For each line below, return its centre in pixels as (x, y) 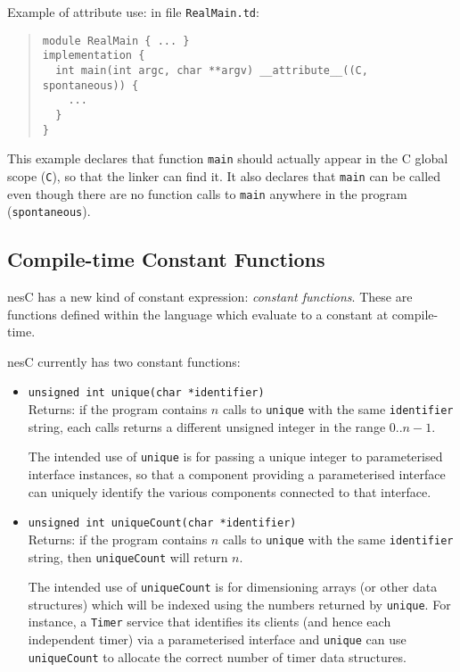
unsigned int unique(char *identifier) (146, 393)
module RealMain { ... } (116, 41)
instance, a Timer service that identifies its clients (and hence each (209, 622)
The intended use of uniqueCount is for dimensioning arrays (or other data (233, 587)
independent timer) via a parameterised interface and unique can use (217, 639)
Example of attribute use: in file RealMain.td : (133, 12)
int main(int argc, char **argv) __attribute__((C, (212, 70)
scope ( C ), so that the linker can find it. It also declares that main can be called (224, 175)
